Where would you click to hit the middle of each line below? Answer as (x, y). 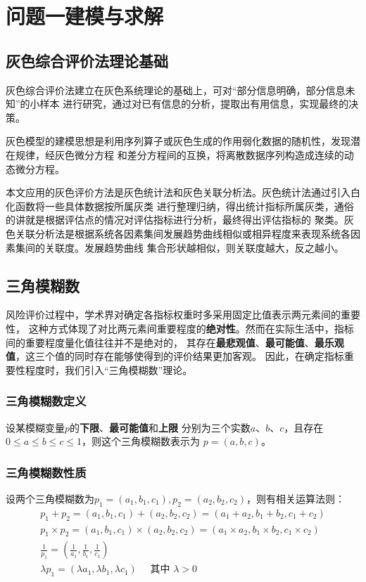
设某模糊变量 (35, 427)
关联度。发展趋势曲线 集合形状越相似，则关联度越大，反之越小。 (194, 247)
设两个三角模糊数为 (50, 498)
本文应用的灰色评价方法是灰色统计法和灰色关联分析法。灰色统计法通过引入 (178, 192)
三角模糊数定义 (46, 401)
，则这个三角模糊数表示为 (141, 441)
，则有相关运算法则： (295, 498)
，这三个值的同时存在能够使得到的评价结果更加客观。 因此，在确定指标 (180, 356)
